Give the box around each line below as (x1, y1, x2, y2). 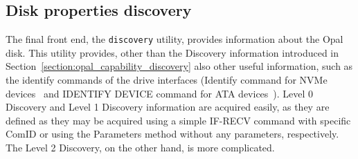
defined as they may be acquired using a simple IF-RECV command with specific (6, 113, 351, 127)
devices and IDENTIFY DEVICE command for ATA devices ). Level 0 (6, 86, 314, 100)
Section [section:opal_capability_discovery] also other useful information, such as (6, 59, 353, 73)
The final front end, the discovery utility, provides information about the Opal (6, 32, 343, 46)
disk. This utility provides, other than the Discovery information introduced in (6, 45, 339, 59)
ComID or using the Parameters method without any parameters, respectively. (6, 127, 339, 141)
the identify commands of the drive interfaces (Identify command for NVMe (6, 73, 328, 87)
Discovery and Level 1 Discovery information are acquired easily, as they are (6, 100, 330, 114)
